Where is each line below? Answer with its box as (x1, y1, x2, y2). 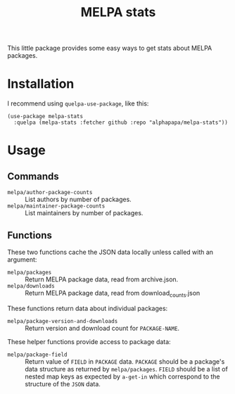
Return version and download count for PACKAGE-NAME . (25, 324, 180, 332)
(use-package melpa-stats (7, 113, 83, 120)
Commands (7, 170, 60, 182)
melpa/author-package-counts (7, 189, 93, 196)
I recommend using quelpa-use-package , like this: (7, 99, 149, 108)
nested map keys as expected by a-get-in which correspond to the (25, 372, 220, 381)
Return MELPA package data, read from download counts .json (25, 288, 201, 299)
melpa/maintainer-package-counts (7, 203, 106, 210)
